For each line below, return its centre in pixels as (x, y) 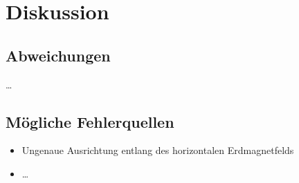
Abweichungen (58, 55)
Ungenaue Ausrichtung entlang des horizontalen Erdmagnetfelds (158, 150)
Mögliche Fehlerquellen (90, 121)
